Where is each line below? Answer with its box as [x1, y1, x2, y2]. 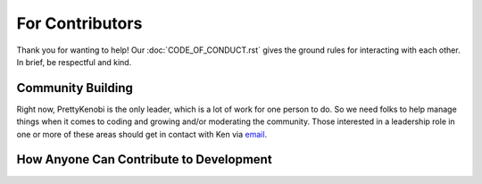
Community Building [16, 80, 133, 96]
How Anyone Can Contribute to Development [16, 152, 272, 167]
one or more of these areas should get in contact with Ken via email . [16, 129, 268, 139]
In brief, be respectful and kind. [16, 56, 132, 67]
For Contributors [16, 13, 143, 33]
